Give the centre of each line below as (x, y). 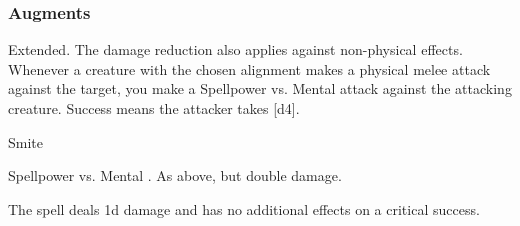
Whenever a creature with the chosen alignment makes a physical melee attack (249, 68)
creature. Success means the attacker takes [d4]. (154, 108)
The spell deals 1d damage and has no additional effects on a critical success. (244, 208)
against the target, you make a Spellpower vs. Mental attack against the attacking (260, 88)
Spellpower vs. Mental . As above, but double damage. (175, 175)
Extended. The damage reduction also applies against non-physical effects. (235, 49)
